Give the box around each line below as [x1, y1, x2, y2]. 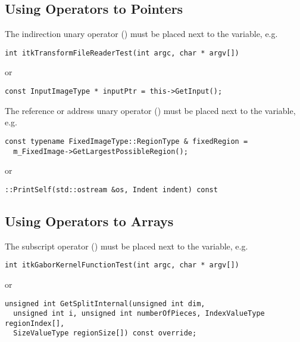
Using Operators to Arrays [5, 211, 174, 230]
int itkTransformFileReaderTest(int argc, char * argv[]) [5, 48, 239, 57]
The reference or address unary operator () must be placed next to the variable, [5, 104, 296, 116]
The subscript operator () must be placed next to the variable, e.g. [5, 239, 248, 252]
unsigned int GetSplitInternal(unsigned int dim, [5, 299, 205, 308]
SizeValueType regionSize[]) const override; [13, 329, 197, 338]
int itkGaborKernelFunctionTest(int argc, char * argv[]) [5, 261, 239, 270]
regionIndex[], [5, 319, 65, 328]
